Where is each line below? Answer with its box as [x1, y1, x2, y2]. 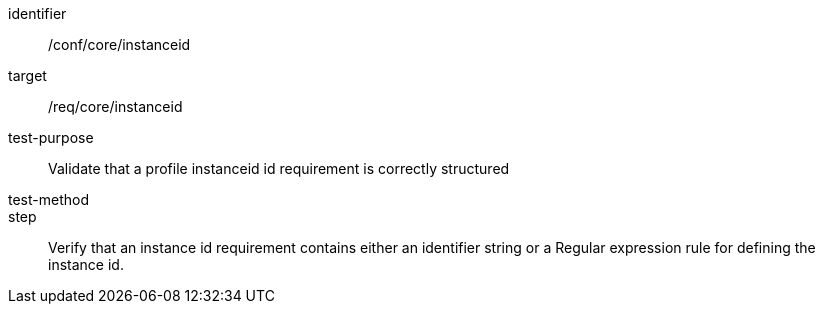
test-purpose [8, 129, 94, 146]
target [8, 67, 47, 84]
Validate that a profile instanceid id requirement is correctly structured [48, 160, 510, 177]
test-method [8, 191, 89, 208]
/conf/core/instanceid [48, 36, 191, 53]
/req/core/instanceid [48, 98, 183, 115]
